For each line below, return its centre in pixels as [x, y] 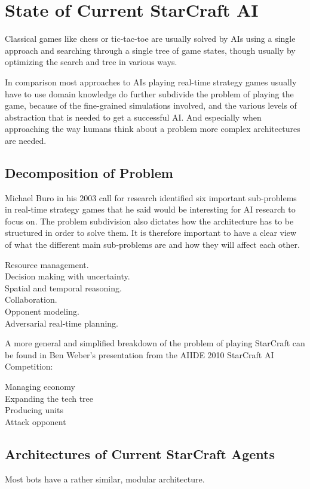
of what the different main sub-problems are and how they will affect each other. [152, 244]
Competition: [29, 366]
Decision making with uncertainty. [67, 276]
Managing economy [40, 386]
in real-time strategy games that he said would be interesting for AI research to [150, 209]
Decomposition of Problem [89, 172]
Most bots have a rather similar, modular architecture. [105, 479]
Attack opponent [36, 421]
